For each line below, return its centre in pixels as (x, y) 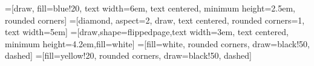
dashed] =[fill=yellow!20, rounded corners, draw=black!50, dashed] (129, 55)
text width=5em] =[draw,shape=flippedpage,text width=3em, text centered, (147, 32)
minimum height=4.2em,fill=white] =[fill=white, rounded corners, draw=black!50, (157, 43)
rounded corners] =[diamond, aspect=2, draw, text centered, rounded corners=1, (155, 20)
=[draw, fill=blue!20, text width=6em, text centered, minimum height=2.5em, (150, 8)
